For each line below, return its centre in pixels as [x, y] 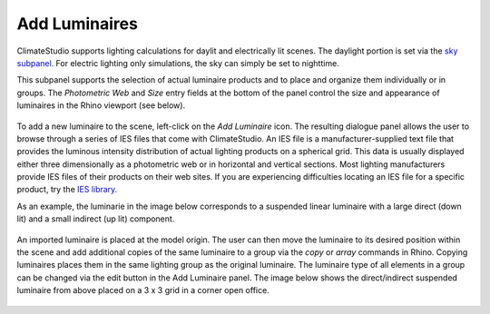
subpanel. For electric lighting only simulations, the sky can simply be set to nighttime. [178, 63]
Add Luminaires [77, 24]
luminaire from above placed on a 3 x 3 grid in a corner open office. [143, 290]
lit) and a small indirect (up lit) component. [96, 219]
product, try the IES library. [67, 190]
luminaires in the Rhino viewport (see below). [101, 105]
